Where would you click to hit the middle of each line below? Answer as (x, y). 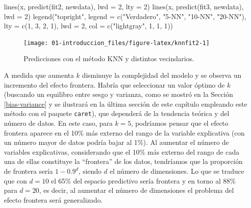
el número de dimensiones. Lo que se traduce (177, 171)
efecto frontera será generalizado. (53, 199)
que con (16, 180)
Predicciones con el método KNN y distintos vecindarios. (109, 58)
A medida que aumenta (39, 75)
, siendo (90, 171)
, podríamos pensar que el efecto (180, 123)
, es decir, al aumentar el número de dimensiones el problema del (136, 190)
